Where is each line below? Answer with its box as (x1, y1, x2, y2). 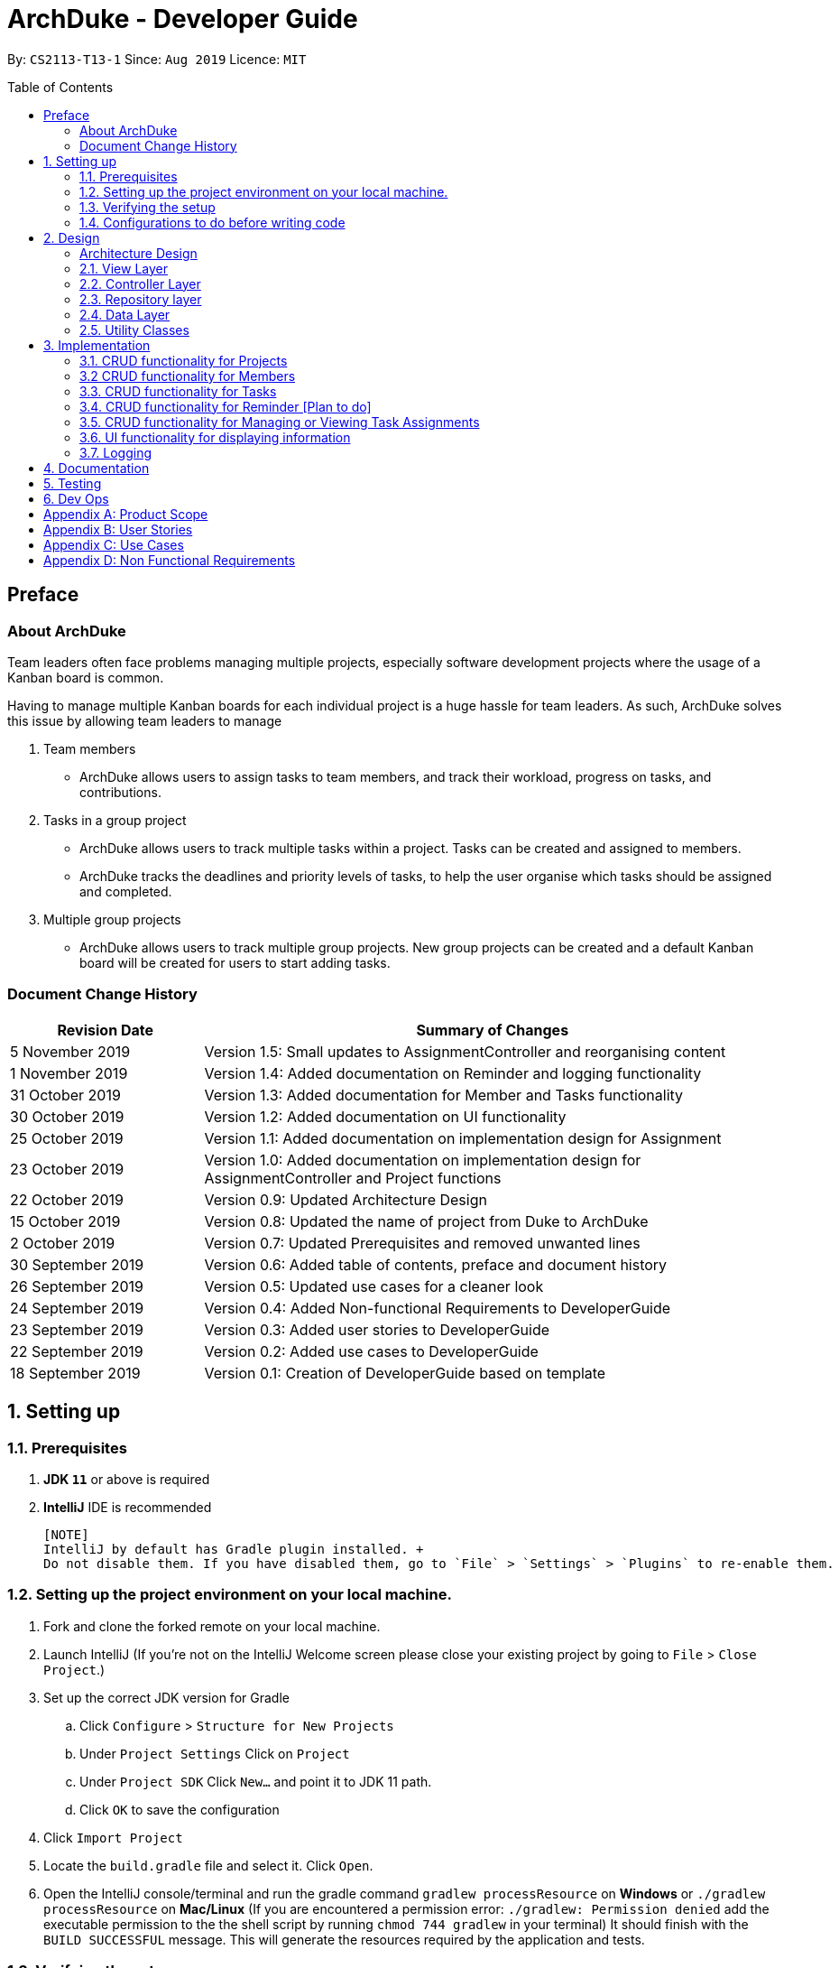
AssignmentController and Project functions (204, 1168, 502, 1187)
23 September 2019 (10, 1320, 143, 1339)
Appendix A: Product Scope (43, 506, 208, 522)
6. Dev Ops (43, 490, 109, 506)
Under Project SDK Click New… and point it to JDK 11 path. (79, 1773, 432, 1789)
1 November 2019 (10, 1063, 128, 1082)
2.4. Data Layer (79, 306, 171, 322)
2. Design (43, 229, 100, 246)
